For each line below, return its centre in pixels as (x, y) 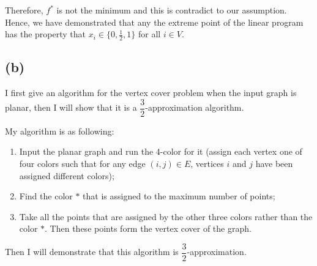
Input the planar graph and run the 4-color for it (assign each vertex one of (161, 151)
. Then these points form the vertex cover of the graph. (148, 228)
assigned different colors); (67, 175)
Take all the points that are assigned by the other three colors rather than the (166, 216)
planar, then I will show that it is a (71, 107)
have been (274, 164)
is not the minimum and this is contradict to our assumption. (172, 10)
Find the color (46, 196)
